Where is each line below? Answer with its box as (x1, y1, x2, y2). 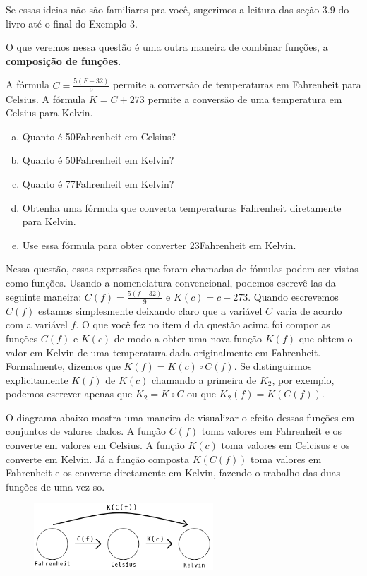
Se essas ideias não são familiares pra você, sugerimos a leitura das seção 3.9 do (6, 2, 349, 16)
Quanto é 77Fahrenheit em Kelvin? (22, 176, 174, 191)
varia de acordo (275, 303, 342, 318)
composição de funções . (6, 53, 121, 68)
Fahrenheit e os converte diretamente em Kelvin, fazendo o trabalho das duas (6, 465, 341, 480)
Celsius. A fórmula (6, 91, 86, 106)
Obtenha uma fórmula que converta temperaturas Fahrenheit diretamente (22, 200, 342, 215)
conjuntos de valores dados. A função (6, 424, 166, 438)
